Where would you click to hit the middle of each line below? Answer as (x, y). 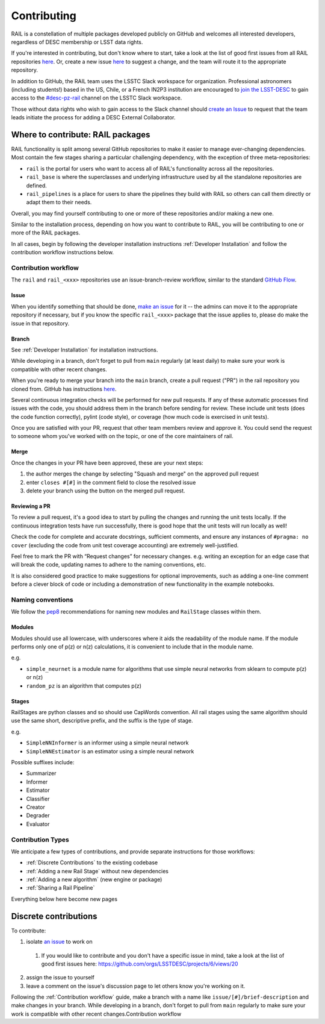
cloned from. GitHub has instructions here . (64, 389)
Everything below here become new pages (64, 899)
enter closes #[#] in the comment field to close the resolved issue (111, 482)
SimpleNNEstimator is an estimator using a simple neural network (110, 751)
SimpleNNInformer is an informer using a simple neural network (107, 743)
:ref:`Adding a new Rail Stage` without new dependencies (97, 871)
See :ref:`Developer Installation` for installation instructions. (85, 350)
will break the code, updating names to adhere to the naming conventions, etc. (109, 565)
